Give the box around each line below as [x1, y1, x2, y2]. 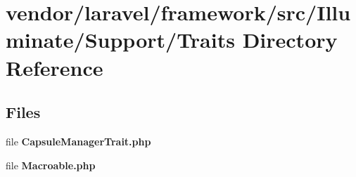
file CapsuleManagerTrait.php [6, 133, 151, 148]
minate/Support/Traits [6, 25, 235, 54]
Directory [242, 25, 338, 54]
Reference [6, 53, 103, 81]
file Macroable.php [6, 157, 96, 172]
